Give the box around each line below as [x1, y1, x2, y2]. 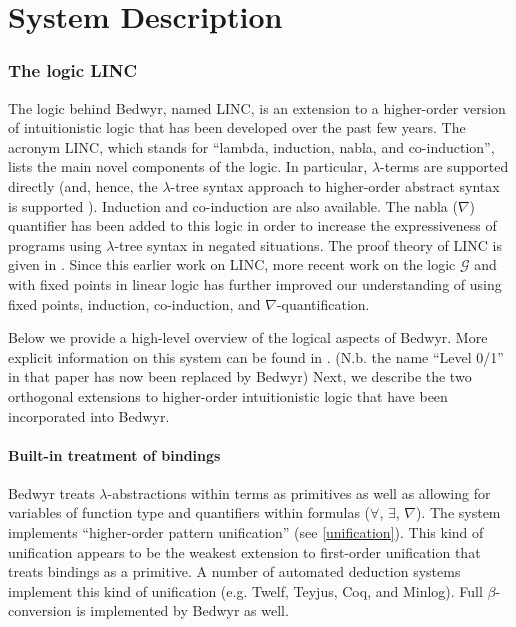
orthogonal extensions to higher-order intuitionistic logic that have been [8, 385, 448, 406]
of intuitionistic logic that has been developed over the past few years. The [8, 117, 466, 138]
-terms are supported [380, 156, 509, 177]
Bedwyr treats [8, 482, 95, 503]
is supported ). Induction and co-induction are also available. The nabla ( [8, 195, 458, 216]
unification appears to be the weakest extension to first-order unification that [8, 541, 481, 562]
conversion [8, 600, 72, 621]
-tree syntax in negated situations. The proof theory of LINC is [114, 234, 502, 255]
